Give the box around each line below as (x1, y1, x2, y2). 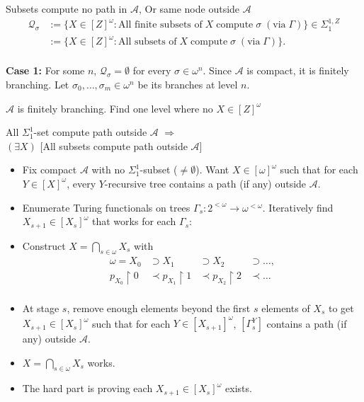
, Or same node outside (138, 1, 240, 16)
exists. (225, 381, 252, 396)
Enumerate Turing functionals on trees (22, 200, 190, 214)
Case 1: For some (6, 63, 85, 78)
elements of (261, 300, 310, 315)
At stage (22, 300, 59, 315)
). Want (195, 162, 229, 177)
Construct (22, 238, 66, 253)
